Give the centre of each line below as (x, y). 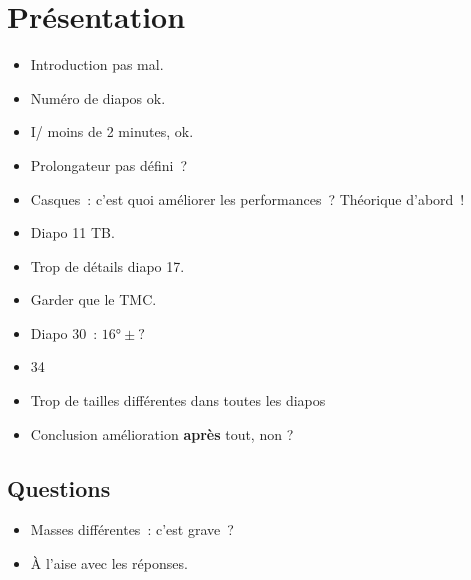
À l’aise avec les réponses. (109, 563)
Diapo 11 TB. (72, 232)
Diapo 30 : (64, 332)
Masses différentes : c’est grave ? (132, 529)
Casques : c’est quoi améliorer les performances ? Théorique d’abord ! (247, 198)
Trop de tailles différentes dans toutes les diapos (178, 400)
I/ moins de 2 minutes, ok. (112, 131)
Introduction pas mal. (97, 64)
